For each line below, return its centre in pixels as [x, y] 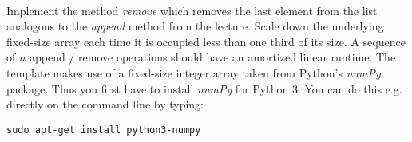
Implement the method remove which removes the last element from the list [192, 10]
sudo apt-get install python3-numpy [104, 130]
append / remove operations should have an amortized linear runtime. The [213, 57]
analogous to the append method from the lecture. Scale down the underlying [195, 26]
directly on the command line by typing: [105, 104]
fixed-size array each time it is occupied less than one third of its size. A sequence [206, 41]
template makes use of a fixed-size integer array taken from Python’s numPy [194, 72]
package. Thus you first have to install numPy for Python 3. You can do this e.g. [204, 88]
